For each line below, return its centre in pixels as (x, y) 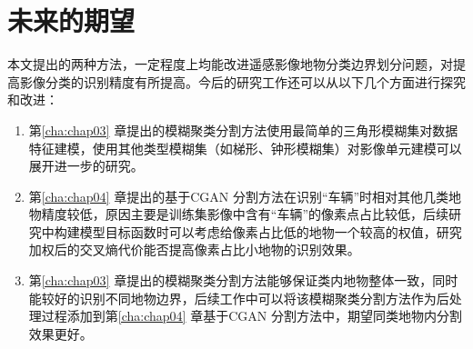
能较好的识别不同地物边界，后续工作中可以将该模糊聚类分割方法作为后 (239, 298)
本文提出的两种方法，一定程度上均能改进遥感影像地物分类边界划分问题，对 (230, 64)
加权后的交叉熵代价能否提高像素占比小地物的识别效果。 (194, 249)
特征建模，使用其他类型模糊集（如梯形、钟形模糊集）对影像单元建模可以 (245, 148)
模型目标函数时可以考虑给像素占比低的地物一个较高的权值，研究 (271, 231)
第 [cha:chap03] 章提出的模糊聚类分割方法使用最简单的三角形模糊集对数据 (243, 130)
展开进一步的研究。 (86, 166)
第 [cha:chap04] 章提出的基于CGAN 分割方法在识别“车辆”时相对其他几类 (239, 196)
